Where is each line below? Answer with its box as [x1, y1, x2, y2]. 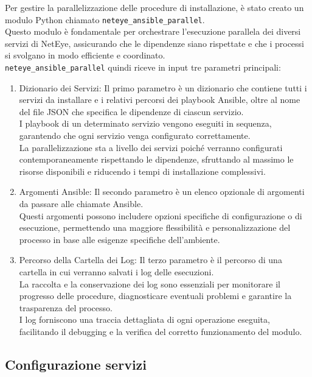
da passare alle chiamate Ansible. [19, 197, 144, 210]
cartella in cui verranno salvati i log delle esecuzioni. [19, 266, 214, 278]
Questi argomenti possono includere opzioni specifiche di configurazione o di [19, 209, 302, 222]
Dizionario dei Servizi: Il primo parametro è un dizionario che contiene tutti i [19, 81, 307, 94]
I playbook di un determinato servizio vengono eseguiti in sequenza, [19, 117, 272, 130]
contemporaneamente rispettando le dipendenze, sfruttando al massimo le [19, 153, 294, 166]
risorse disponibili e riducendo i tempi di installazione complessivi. [19, 164, 266, 177]
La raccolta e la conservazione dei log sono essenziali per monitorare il [19, 277, 280, 290]
